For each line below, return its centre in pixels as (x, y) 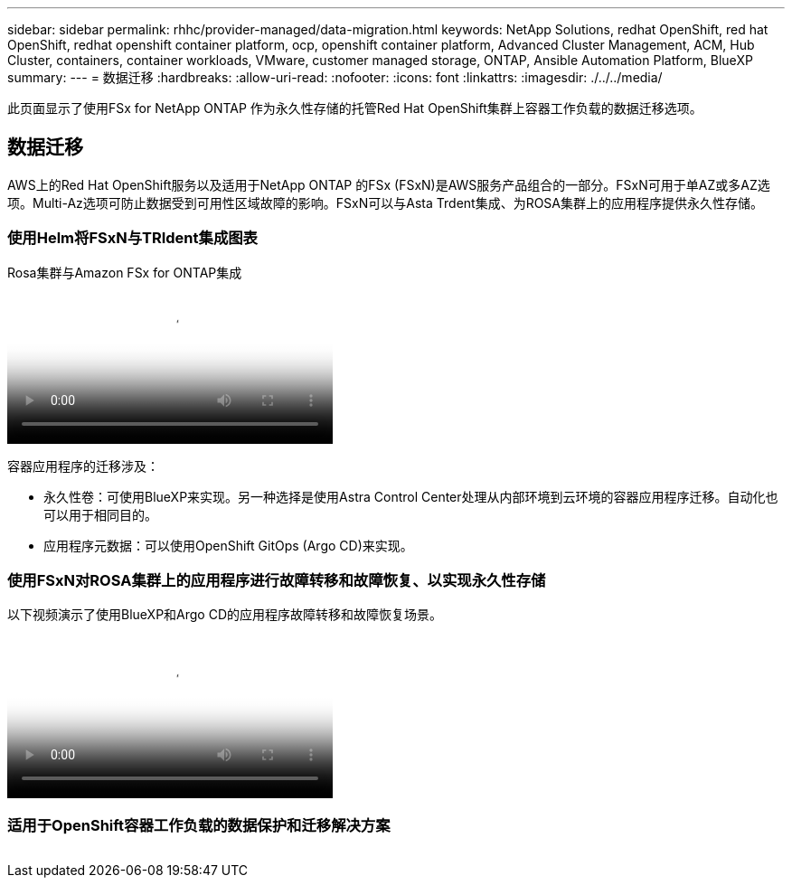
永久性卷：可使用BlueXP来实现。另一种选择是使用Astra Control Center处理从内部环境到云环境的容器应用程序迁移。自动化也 (411, 496)
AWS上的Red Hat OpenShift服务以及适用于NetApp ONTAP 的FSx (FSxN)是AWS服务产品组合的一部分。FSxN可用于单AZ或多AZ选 (389, 184)
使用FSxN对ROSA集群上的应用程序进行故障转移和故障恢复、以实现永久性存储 (277, 580)
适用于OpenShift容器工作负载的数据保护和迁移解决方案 (199, 825)
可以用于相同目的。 (100, 514)
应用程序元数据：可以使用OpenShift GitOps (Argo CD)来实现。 (228, 545)
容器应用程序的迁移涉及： (83, 466)
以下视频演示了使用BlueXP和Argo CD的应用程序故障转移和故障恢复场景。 (225, 615)
